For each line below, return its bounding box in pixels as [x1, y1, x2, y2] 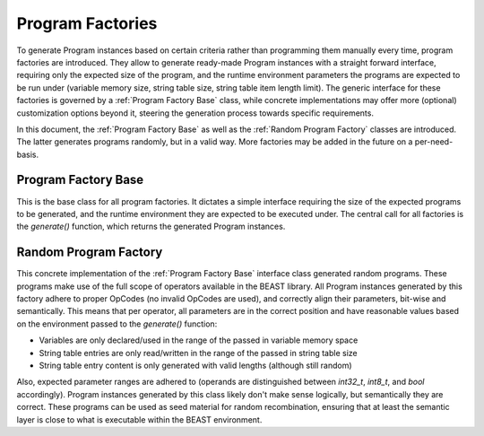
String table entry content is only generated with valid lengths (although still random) [39, 360, 353, 371]
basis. [16, 149, 39, 160]
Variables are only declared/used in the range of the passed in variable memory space [39, 335, 359, 345]
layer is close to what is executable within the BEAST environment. [16, 414, 263, 425]
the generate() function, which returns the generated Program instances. [16, 221, 286, 232]
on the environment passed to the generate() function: [16, 318, 218, 329]
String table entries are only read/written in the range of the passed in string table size [39, 347, 358, 358]
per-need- [414, 136, 454, 147]
